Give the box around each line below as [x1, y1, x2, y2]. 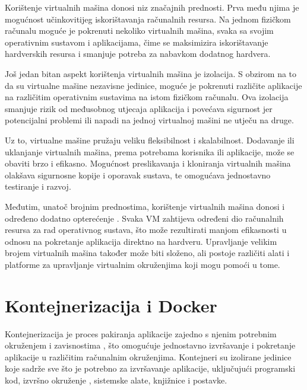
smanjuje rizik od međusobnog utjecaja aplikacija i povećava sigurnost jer [5, 102, 273, 114]
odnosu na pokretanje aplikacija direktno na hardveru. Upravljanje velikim [5, 235, 277, 247]
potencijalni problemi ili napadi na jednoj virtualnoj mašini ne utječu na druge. [5, 114, 294, 126]
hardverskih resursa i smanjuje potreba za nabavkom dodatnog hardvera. [5, 47, 271, 60]
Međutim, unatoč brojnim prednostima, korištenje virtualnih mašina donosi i [5, 200, 285, 212]
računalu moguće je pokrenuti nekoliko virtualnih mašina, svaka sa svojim [5, 24, 274, 37]
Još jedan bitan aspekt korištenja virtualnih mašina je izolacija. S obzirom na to [5, 67, 297, 79]
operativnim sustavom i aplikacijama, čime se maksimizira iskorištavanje [5, 36, 268, 48]
